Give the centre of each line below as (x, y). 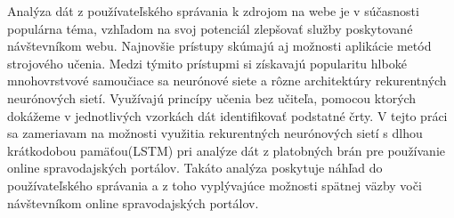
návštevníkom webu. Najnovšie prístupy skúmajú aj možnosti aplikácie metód (219, 46)
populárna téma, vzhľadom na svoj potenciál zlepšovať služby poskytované (210, 28)
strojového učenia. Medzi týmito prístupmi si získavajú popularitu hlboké (207, 63)
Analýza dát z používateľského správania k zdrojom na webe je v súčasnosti (213, 11)
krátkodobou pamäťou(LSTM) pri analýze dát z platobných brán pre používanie (226, 150)
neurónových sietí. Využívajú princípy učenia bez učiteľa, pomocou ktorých (212, 97)
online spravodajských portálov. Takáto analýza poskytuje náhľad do (195, 168)
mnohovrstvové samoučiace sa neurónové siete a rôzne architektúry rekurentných (227, 81)
